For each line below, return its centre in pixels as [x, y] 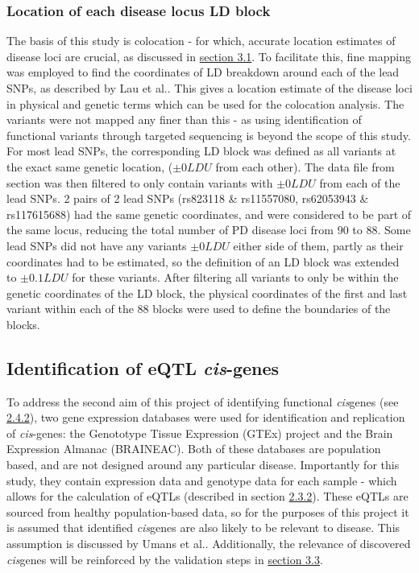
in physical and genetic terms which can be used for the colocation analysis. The [205, 103]
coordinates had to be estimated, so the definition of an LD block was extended [203, 261]
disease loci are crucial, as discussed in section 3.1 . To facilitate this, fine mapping [209, 56]
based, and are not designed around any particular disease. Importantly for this [203, 465]
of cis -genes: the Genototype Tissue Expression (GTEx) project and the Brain [200, 433]
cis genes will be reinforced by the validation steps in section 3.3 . [165, 559]
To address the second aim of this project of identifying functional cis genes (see [203, 401]
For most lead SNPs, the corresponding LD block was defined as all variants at [201, 151]
